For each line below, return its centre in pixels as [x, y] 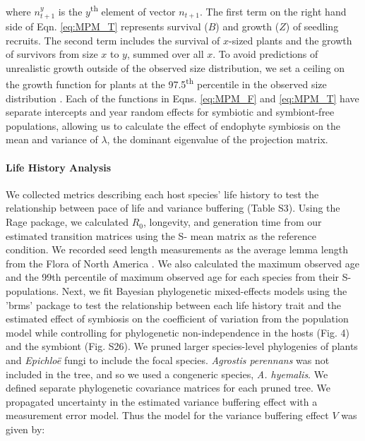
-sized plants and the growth [291, 40]
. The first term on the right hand [273, 11]
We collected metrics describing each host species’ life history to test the [162, 194]
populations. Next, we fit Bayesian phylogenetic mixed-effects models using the [176, 291]
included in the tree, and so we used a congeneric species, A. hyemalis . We [167, 374]
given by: [25, 429]
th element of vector [133, 10]
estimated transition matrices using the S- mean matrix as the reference [161, 235]
